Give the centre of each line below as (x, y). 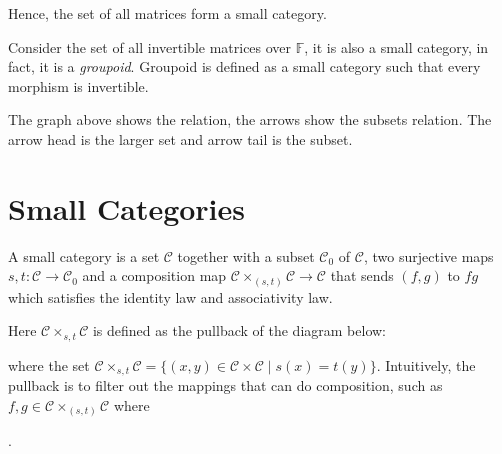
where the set (49, 364)
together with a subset (246, 255)
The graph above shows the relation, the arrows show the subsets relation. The (250, 119)
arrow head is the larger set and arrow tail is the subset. (180, 138)
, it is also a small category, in (396, 46)
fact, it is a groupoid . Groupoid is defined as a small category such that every (244, 66)
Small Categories (127, 207)
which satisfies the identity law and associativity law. (170, 296)
